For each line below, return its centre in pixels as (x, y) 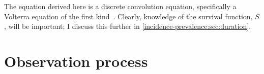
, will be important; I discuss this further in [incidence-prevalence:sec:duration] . (128, 26)
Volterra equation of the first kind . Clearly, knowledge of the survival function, (128, 16)
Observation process (76, 61)
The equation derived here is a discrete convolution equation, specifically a (120, 6)
